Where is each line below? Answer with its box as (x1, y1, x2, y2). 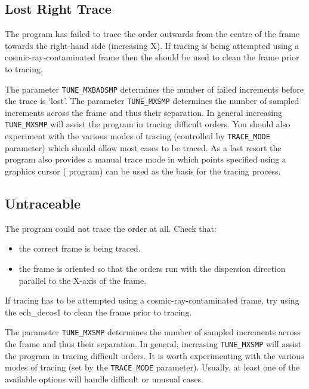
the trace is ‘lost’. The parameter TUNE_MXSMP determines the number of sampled (5, 94, 299, 107)
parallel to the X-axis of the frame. (18, 274, 147, 286)
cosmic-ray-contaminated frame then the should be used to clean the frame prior (5, 51, 299, 63)
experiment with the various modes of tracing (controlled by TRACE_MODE (5, 130, 270, 142)
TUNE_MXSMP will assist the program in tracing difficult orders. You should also (5, 118, 291, 130)
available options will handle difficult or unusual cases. (5, 372, 203, 385)
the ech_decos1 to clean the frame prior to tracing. (5, 305, 192, 318)
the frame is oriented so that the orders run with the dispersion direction (18, 262, 286, 274)
